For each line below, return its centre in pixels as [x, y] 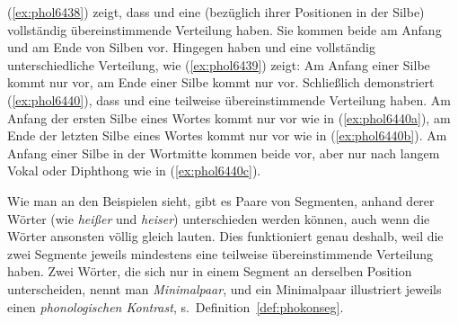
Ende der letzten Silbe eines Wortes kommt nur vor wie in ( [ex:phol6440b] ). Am [227, 135]
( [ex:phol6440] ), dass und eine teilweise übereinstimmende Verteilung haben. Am [229, 99]
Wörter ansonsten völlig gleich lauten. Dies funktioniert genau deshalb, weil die [225, 236]
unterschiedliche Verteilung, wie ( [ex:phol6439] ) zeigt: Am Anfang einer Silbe [219, 64]
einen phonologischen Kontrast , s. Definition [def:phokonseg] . [176, 306]
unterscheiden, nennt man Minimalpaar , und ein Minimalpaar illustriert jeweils [225, 288]
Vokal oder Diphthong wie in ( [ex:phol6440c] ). [134, 170]
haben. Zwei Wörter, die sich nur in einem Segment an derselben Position [210, 271]
